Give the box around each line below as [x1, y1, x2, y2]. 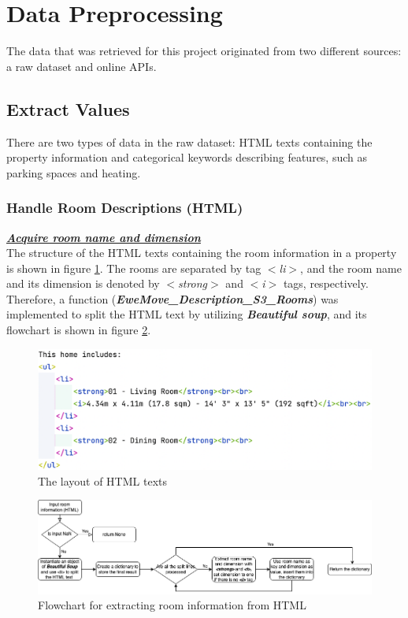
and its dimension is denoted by [6, 275, 160, 292]
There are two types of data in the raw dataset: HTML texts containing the [6, 133, 373, 150]
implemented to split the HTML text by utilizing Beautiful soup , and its [6, 306, 367, 322]
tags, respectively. [283, 275, 369, 292]
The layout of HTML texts [38, 472, 167, 489]
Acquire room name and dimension [6, 229, 201, 245]
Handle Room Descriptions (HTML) [6, 198, 243, 218]
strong [178, 275, 208, 292]
